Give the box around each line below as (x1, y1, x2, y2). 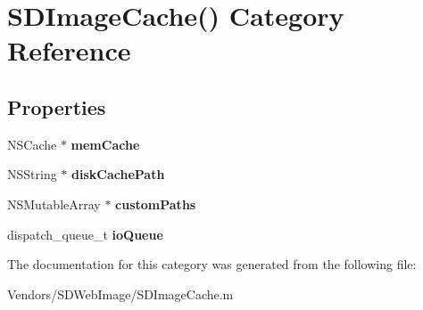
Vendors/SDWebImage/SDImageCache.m (7, 284, 234, 303)
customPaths (115, 194, 196, 213)
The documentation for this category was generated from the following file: (7, 255, 417, 273)
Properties (7, 93, 106, 120)
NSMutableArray (7, 194, 101, 213)
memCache (70, 135, 140, 153)
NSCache (7, 135, 57, 153)
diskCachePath (71, 165, 165, 184)
